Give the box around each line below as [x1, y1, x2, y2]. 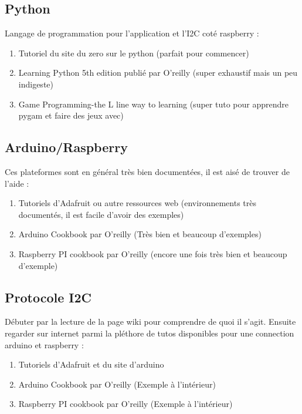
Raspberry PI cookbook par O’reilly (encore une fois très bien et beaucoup [18, 247, 287, 260]
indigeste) [18, 78, 53, 90]
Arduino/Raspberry [5, 138, 128, 156]
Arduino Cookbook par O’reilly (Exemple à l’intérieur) [18, 378, 216, 390]
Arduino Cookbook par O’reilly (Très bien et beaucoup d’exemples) [18, 228, 262, 240]
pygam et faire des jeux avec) [18, 109, 124, 122]
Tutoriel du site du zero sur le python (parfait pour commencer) [18, 46, 249, 59]
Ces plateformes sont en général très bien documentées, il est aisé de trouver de [5, 165, 290, 177]
